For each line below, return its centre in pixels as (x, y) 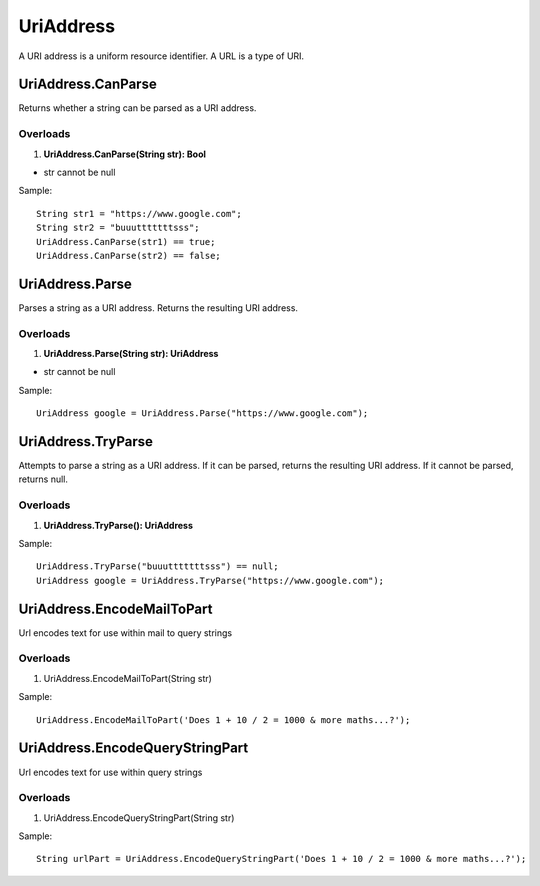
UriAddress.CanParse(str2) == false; (129, 255)
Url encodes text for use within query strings (110, 772)
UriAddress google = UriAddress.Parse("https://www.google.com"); (202, 413)
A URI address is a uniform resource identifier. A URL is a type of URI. (161, 56)
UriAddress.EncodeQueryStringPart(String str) (139, 817)
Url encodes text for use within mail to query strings (125, 632)
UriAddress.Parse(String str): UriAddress (131, 353)
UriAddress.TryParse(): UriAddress (118, 525)
